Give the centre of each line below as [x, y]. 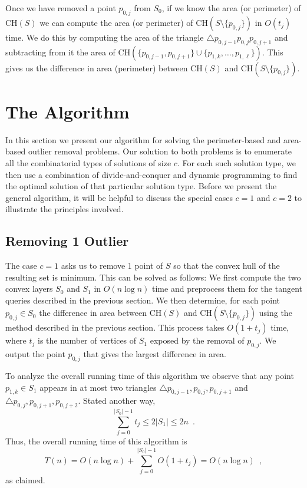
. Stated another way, [117, 400]
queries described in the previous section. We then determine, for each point [143, 300]
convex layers [29, 288]
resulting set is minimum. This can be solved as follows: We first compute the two [153, 277]
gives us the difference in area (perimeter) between [97, 67]
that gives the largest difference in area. [155, 354]
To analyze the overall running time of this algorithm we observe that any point [150, 376]
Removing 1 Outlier [67, 241]
